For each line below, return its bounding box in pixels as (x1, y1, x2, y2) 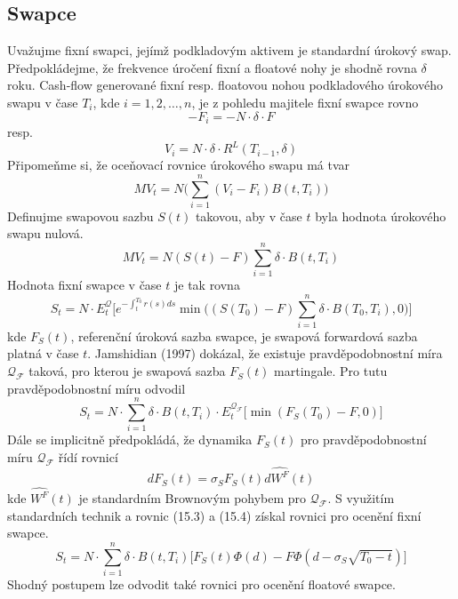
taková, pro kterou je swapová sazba (28, 362, 226, 380)
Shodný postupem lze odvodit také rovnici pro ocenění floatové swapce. (7, 574, 396, 593)
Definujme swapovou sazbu (7, 206, 154, 225)
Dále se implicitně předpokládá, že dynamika (7, 430, 253, 449)
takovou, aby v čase (195, 206, 302, 225)
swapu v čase (7, 92, 78, 111)
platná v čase (7, 344, 79, 363)
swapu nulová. (7, 224, 84, 243)
